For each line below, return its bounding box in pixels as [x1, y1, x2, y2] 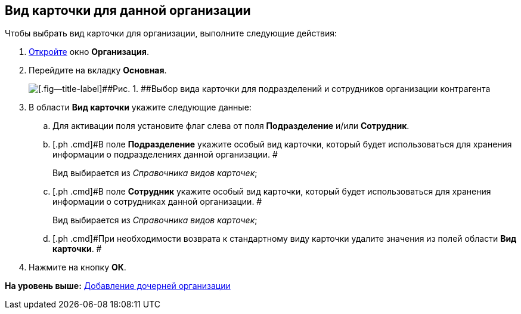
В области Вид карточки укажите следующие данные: [29, 102, 252, 113]
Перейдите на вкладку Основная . [29, 65, 167, 76]
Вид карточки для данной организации [5, 3, 251, 18]
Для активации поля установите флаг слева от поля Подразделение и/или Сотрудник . [52, 121, 410, 131]
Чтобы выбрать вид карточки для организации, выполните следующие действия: [5, 28, 337, 39]
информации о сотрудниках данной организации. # [52, 196, 262, 207]
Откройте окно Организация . [29, 47, 149, 57]
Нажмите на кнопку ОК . [29, 262, 126, 273]
